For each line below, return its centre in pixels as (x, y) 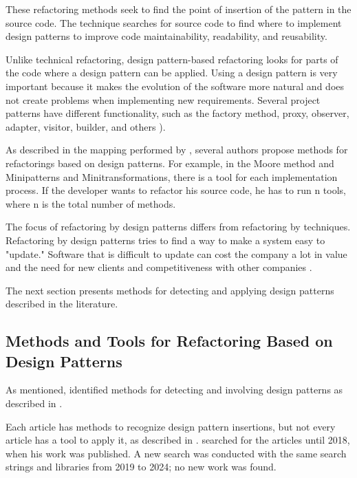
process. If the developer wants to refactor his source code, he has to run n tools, (176, 190)
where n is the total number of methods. (91, 203)
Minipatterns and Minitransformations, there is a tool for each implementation (172, 176)
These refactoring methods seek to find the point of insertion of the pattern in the (178, 9)
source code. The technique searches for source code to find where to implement (174, 22)
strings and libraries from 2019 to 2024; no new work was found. (141, 467)
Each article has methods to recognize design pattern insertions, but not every (171, 426)
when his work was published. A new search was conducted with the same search (176, 453)
